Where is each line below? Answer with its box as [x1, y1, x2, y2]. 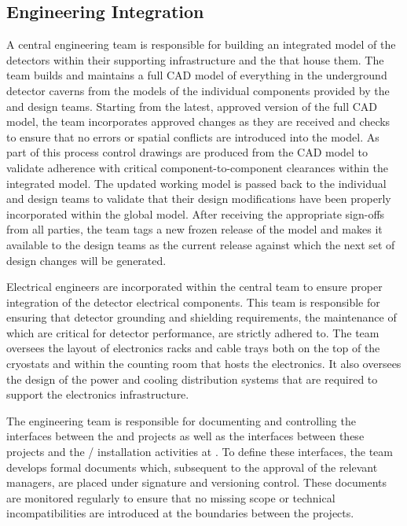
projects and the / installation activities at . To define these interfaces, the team [6, 443, 393, 460]
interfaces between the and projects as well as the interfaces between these [6, 428, 365, 444]
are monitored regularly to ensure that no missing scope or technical [6, 489, 335, 506]
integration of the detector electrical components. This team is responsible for [6, 293, 380, 310]
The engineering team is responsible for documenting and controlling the [6, 412, 356, 429]
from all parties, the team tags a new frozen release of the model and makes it [6, 221, 383, 237]
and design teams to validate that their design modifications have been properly [6, 190, 391, 207]
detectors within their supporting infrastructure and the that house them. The [6, 51, 384, 68]
